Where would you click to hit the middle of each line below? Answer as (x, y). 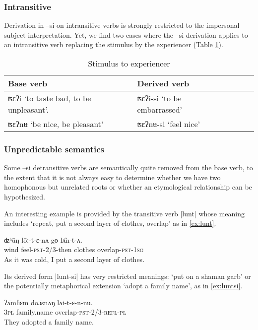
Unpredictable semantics (54, 149)
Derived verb (163, 83)
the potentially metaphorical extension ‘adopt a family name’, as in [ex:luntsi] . (123, 286)
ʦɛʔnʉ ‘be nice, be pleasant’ (56, 124)
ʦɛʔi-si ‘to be (159, 98)
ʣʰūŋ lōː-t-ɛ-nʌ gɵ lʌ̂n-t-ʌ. (43, 239)
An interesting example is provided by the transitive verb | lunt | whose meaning (125, 213)
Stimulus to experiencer (129, 63)
